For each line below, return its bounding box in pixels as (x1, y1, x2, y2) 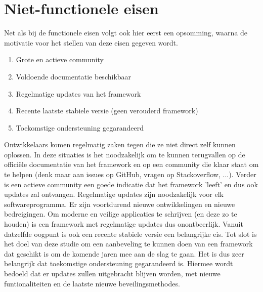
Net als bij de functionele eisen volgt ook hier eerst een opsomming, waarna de (4, 27, 248, 38)
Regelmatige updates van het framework (16, 88, 141, 99)
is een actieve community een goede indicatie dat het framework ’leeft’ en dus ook (4, 179, 258, 189)
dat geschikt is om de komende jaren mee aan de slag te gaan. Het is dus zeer (4, 248, 244, 259)
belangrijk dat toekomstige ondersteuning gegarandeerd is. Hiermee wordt (4, 258, 233, 269)
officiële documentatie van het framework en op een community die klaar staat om (4, 159, 259, 170)
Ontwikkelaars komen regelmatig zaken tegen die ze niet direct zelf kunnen (4, 139, 236, 150)
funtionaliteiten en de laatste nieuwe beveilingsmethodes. (4, 278, 180, 288)
